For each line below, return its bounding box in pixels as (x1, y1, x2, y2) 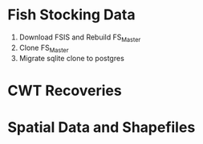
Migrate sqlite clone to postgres (18, 53, 125, 63)
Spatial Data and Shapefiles (7, 118, 196, 136)
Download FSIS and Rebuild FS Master (18, 32, 141, 43)
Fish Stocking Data (7, 6, 136, 24)
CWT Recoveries (7, 81, 122, 100)
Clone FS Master (18, 43, 69, 54)
